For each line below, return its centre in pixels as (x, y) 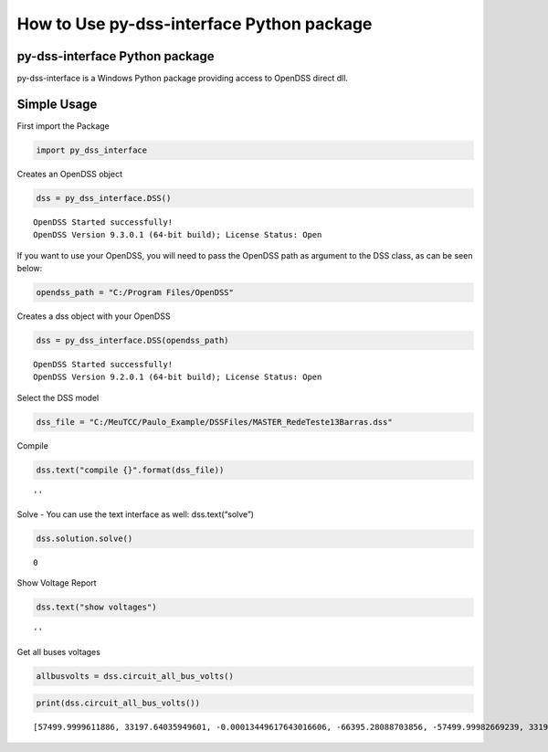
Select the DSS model (58, 397)
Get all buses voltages (58, 651)
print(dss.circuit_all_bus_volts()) (118, 703)
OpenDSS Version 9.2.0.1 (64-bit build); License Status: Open (178, 377)
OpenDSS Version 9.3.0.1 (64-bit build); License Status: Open (178, 235)
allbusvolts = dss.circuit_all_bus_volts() (135, 676)
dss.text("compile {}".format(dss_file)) (130, 470)
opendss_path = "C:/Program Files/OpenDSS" (135, 293)
